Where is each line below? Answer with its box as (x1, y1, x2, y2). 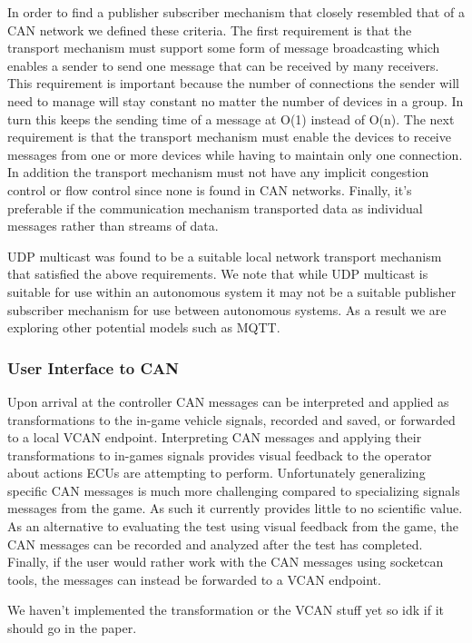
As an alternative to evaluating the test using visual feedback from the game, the (7, 517, 458, 536)
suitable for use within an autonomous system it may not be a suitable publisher (7, 282, 457, 301)
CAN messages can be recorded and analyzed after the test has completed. (7, 534, 423, 553)
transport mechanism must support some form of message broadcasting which (7, 38, 440, 57)
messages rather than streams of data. (7, 216, 219, 235)
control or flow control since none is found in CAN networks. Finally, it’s (7, 180, 412, 199)
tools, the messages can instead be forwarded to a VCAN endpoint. (7, 569, 381, 589)
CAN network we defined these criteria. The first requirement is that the (7, 20, 412, 39)
